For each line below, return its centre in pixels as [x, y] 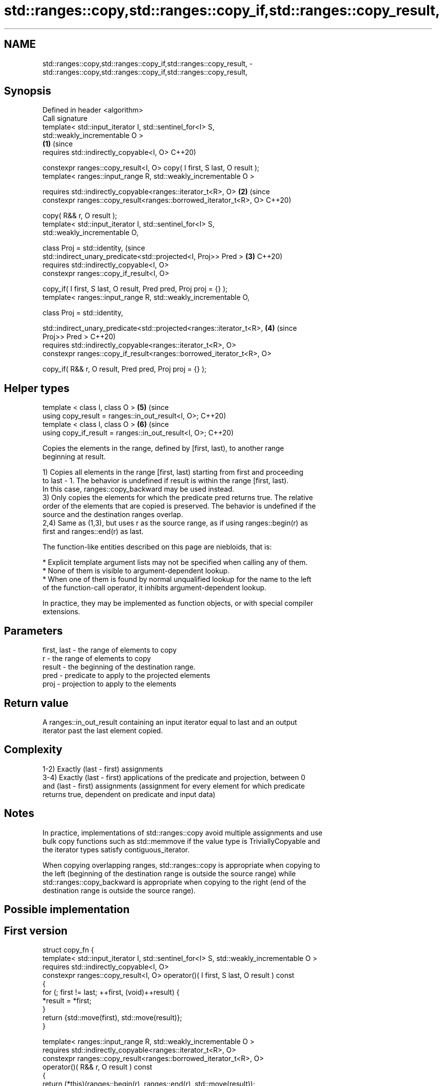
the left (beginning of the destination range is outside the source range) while [169, 873]
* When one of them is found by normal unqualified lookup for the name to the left [177, 579]
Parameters [33, 631]
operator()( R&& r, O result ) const [97, 1067]
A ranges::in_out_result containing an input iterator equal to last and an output [170, 722]
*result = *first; [67, 1000]
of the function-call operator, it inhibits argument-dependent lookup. [155, 588]
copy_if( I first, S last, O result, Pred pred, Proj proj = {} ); [135, 289]
